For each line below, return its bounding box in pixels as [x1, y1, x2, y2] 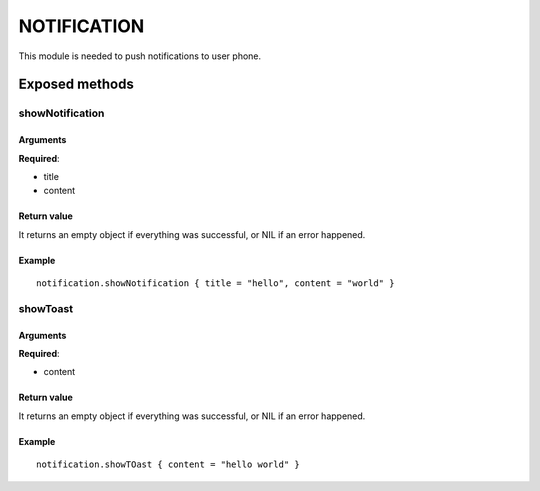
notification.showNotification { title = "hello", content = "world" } [36, 278, 395, 289]
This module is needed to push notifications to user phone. [18, 50, 262, 62]
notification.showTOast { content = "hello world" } [36, 459, 300, 470]
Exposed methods [18, 76, 134, 93]
